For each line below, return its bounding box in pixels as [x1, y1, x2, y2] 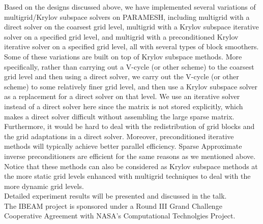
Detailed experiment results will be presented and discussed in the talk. [4, 190, 227, 201]
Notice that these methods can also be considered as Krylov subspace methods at [4, 161, 258, 171]
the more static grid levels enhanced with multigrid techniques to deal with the [4, 171, 251, 181]
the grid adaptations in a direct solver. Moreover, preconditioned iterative [4, 131, 234, 141]
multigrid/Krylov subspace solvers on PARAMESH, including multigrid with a [4, 11, 250, 22]
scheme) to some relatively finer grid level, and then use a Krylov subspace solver [4, 81, 257, 91]
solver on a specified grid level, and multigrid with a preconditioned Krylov [4, 31, 239, 42]
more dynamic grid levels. [4, 180, 84, 191]
